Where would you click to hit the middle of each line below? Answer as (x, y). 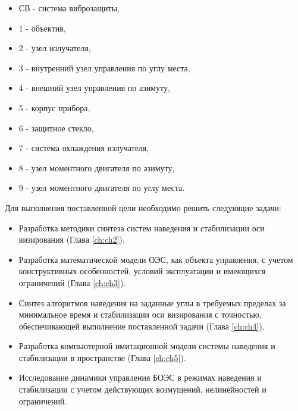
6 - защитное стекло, (56, 128)
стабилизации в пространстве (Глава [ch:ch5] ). (102, 357)
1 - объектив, (42, 28)
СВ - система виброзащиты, (69, 8)
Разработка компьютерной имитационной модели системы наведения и (147, 346)
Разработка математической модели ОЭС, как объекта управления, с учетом (156, 259)
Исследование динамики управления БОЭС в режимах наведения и (140, 377)
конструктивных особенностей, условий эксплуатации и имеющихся (142, 271)
